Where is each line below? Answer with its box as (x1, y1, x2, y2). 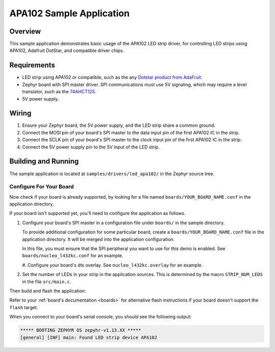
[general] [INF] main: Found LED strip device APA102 (20, 334, 157, 340)
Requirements (9, 61, 56, 70)
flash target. (9, 304, 38, 310)
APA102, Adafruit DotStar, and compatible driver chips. (9, 47, 124, 53)
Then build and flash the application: (9, 288, 86, 294)
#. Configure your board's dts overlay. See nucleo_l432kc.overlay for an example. (22, 262, 203, 268)
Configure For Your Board (9, 183, 74, 191)
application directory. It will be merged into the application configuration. (22, 236, 175, 242)
